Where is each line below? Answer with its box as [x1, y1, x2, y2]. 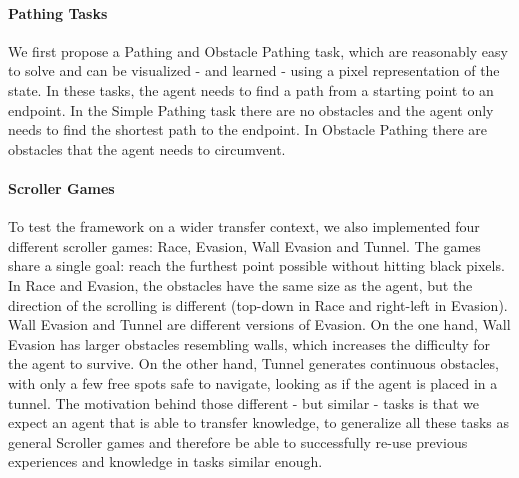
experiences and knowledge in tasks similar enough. [8, 451, 323, 472]
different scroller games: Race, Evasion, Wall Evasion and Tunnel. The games [8, 235, 481, 256]
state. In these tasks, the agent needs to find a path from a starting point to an [8, 79, 494, 100]
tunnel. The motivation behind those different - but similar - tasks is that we [8, 392, 480, 413]
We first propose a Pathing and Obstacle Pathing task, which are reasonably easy [8, 40, 508, 61]
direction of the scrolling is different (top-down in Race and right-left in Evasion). [8, 294, 508, 315]
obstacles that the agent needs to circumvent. [8, 138, 286, 159]
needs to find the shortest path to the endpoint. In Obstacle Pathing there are [8, 119, 487, 140]
